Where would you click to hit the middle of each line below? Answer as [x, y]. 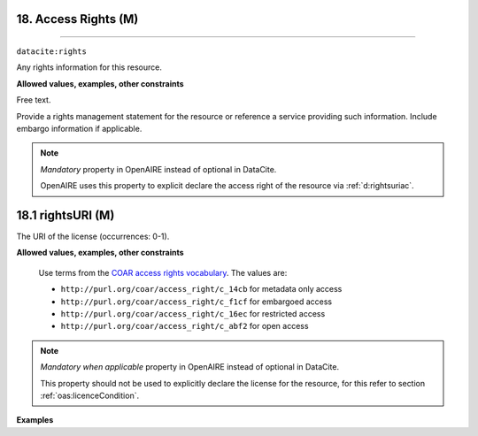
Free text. [34, 100]
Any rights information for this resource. [89, 67]
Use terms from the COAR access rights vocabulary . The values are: [163, 272]
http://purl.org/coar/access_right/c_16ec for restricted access [193, 314]
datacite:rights [52, 52]
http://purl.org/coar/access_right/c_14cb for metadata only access [201, 289]
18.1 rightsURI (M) [66, 215]
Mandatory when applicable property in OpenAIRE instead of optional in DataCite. [190, 367]
